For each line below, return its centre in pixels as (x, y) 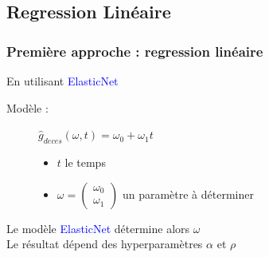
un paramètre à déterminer (188, 194)
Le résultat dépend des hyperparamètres (105, 244)
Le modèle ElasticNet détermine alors (98, 228)
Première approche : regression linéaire (135, 51)
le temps (85, 162)
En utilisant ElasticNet (62, 81)
